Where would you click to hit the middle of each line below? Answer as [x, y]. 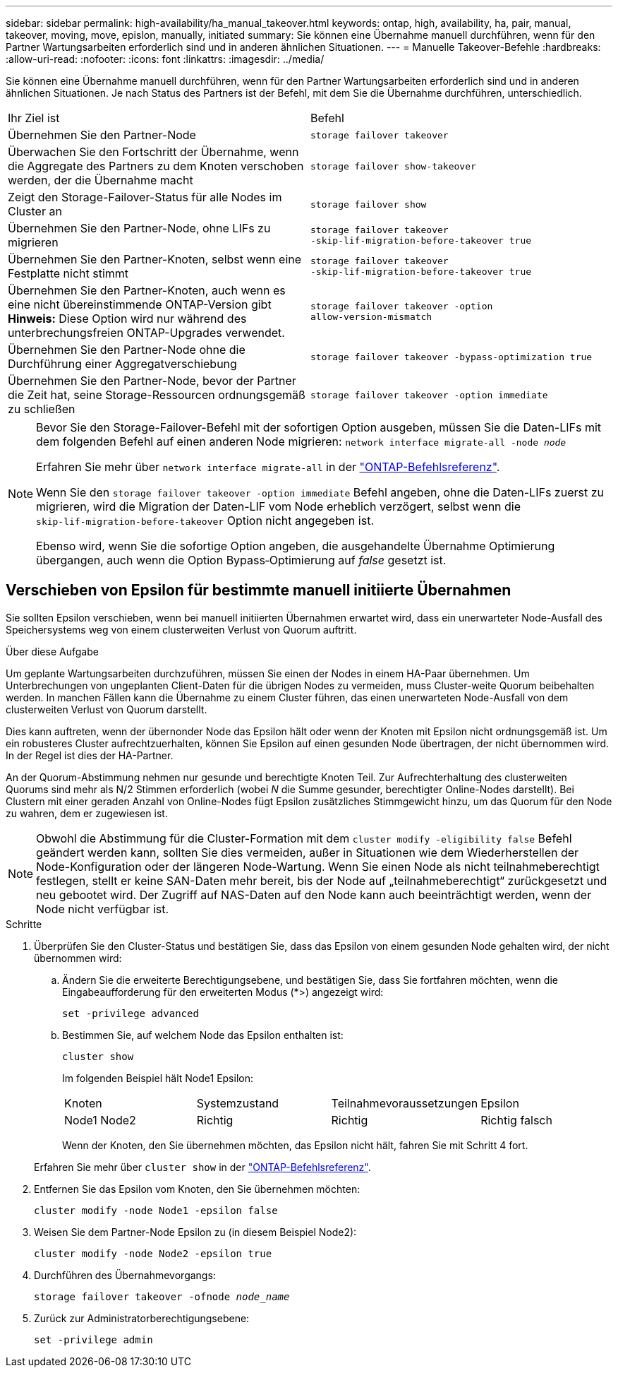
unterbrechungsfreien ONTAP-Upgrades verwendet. [146, 333]
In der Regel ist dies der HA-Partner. [90, 755]
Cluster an [35, 211]
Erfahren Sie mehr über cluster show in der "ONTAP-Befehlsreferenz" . [202, 1167]
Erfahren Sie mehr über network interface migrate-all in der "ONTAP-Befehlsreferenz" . [268, 467]
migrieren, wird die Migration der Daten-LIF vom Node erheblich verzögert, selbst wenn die [279, 506]
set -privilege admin [93, 1339]
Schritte [24, 924]
